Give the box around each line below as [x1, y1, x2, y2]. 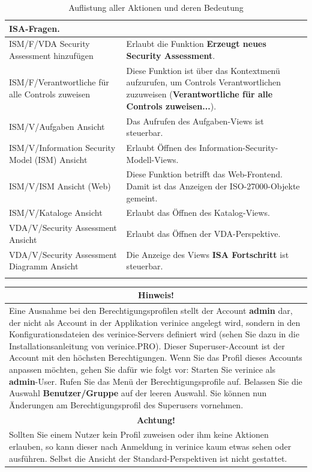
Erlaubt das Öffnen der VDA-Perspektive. [126, 227, 281, 240]
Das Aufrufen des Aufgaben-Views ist [126, 114, 264, 127]
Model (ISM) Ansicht [9, 153, 88, 165]
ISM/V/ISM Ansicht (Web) [9, 179, 111, 192]
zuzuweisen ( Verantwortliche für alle [126, 88, 273, 100]
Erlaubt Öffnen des [126, 141, 197, 153]
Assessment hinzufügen [9, 49, 94, 62]
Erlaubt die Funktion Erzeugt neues [126, 37, 266, 50]
